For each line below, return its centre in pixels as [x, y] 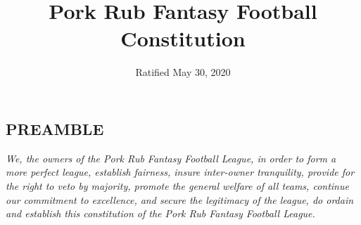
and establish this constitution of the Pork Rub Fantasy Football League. [160, 213]
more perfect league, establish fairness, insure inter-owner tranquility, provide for [180, 172]
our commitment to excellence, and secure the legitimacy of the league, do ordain [180, 199]
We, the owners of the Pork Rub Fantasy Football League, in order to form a [171, 158]
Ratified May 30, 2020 [183, 72]
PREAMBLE [55, 128]
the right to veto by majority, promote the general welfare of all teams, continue [177, 185]
